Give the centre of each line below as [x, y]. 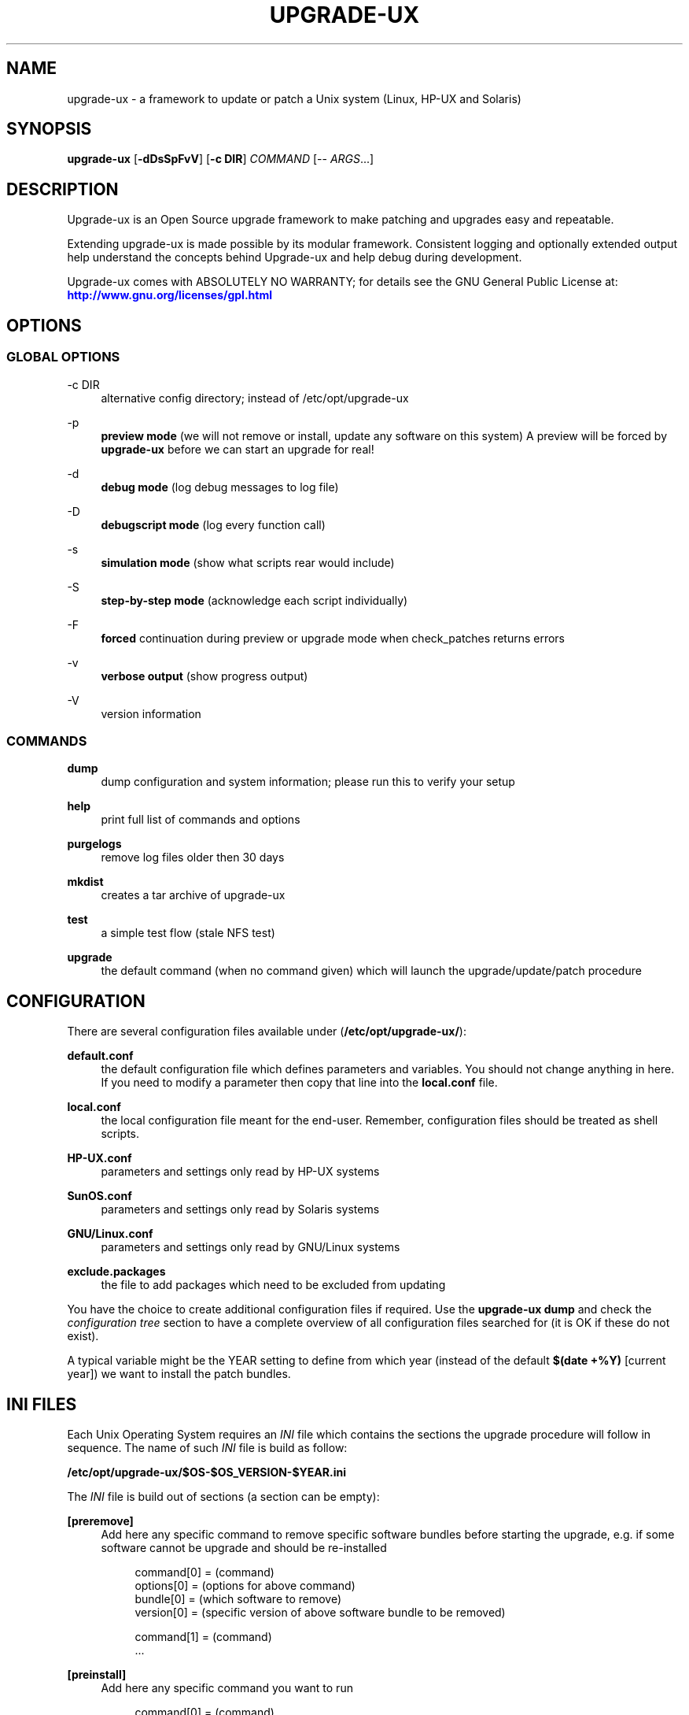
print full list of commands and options [201, 820]
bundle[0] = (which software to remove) [238, 1598]
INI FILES [42, 1404]
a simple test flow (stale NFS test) [188, 933]
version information [151, 713]
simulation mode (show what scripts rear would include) [248, 562]
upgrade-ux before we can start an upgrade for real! [238, 449]
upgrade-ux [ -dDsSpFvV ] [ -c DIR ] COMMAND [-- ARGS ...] [221, 159]
